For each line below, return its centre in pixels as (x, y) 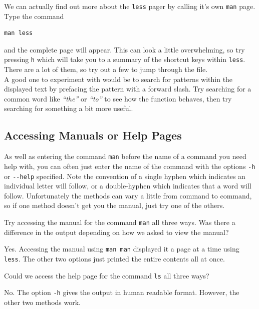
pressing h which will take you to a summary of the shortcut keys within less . (125, 59)
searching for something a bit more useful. (69, 108)
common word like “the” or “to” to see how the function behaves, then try (118, 98)
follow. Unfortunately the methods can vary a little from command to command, (128, 195)
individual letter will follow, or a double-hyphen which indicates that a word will (128, 186)
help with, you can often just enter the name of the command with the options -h (130, 166)
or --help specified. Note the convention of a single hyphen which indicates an (125, 176)
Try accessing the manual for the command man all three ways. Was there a (120, 222)
